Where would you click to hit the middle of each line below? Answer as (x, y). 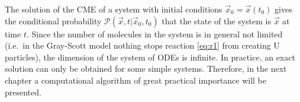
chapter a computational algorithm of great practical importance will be (136, 80)
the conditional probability (53, 20)
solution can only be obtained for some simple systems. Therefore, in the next (146, 68)
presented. (23, 92)
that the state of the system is (216, 20)
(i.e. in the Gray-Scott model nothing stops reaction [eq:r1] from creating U (142, 45)
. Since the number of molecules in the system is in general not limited (154, 34)
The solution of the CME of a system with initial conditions (114, 9)
